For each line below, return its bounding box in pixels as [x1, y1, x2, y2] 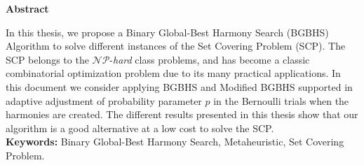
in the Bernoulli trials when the [213, 93, 349, 108]
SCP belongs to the [6, 52, 89, 66]
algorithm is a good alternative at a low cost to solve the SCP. [6, 120, 274, 135]
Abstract [6, 1, 49, 15]
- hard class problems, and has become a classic [109, 52, 310, 66]
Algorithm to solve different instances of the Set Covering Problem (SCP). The [6, 38, 346, 53]
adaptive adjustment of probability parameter [6, 93, 202, 108]
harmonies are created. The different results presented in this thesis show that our [6, 107, 358, 122]
